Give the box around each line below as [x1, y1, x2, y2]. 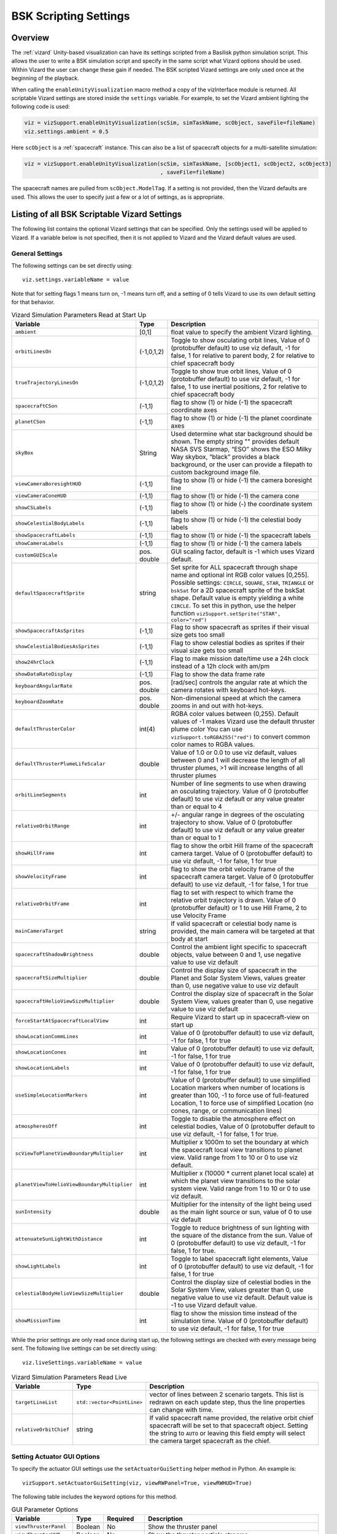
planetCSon [15, 418, 46, 425]
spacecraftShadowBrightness [15, 951, 94, 958]
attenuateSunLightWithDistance [15, 1236, 103, 1243]
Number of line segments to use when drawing [171, 779, 306, 788]
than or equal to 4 [171, 802, 222, 811]
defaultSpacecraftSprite [15, 590, 85, 596]
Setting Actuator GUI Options [11, 1452, 101, 1460]
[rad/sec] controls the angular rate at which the [171, 678, 308, 687]
